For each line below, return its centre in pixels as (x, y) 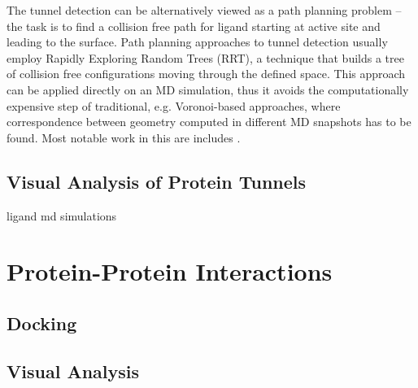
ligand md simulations (62, 215)
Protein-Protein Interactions (170, 271)
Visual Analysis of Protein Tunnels (157, 181)
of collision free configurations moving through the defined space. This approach (206, 74)
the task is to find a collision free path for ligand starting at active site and (194, 26)
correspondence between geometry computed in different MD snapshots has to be (209, 122)
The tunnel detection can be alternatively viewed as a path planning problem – (204, 10)
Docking (42, 323)
